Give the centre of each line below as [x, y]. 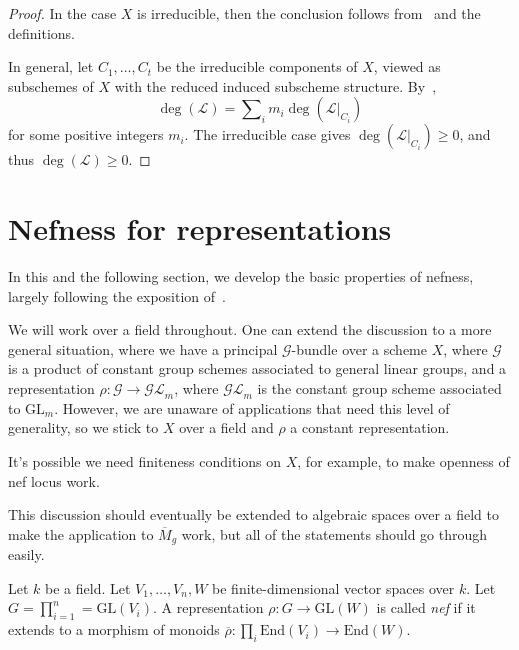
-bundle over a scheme [359, 348]
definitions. [41, 32]
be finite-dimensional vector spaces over [333, 587]
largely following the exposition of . [117, 295]
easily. [26, 554]
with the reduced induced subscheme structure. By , [275, 85]
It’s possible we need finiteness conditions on [145, 461]
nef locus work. [54, 480]
